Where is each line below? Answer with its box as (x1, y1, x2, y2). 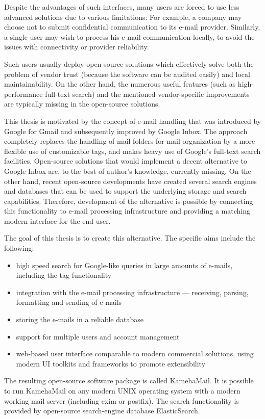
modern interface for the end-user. (4, 215, 111, 226)
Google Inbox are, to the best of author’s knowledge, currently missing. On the (4, 165, 251, 176)
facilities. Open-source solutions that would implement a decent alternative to (4, 155, 247, 166)
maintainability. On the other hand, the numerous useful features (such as (4, 78, 236, 89)
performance (4, 88, 43, 99)
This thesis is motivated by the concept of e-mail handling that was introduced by (4, 115, 261, 126)
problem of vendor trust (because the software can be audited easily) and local (4, 68, 250, 79)
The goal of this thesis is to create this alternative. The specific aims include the (4, 232, 256, 243)
